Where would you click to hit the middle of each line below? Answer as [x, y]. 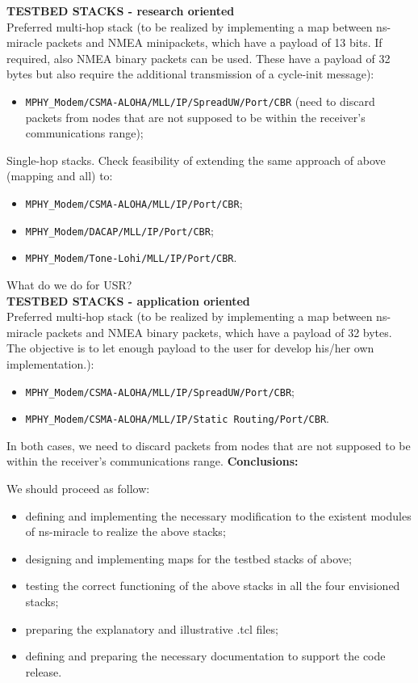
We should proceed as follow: [78, 489]
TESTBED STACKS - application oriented [128, 300]
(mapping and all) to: [60, 176]
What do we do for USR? [69, 284]
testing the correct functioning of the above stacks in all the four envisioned [213, 586]
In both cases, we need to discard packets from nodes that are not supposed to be [209, 445]
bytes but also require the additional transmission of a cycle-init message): [190, 74]
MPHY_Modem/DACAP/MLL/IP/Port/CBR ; [119, 230]
